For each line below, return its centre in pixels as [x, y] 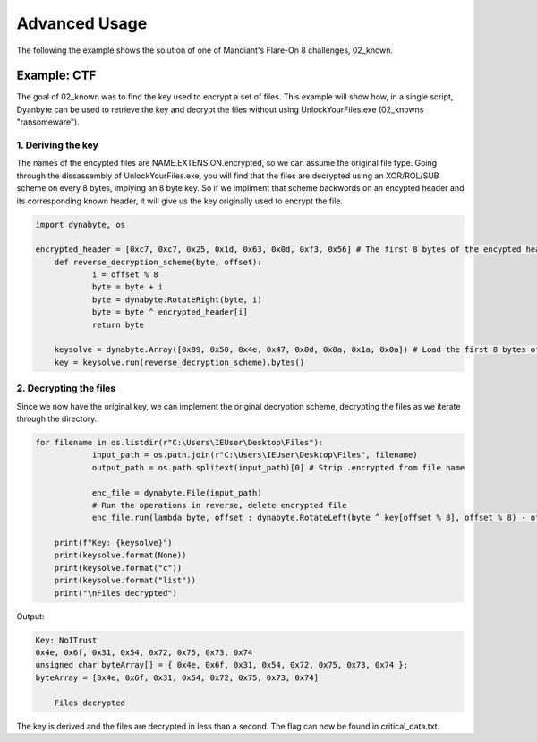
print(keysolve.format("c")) [118, 568]
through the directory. [57, 418]
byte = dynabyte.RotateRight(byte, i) [177, 299]
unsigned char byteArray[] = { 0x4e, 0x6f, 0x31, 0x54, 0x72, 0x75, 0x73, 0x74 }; [222, 665]
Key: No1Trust [66, 640]
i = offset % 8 [125, 275]
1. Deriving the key [57, 145]
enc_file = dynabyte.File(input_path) [177, 492]
